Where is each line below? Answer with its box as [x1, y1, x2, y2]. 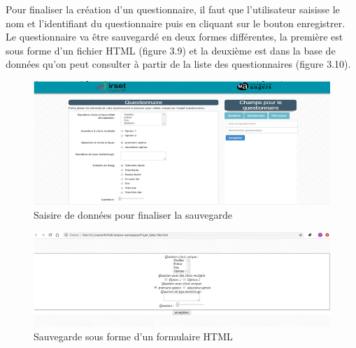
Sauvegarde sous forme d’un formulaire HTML [34, 329, 233, 344]
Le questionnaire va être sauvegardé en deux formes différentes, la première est [6, 29, 343, 44]
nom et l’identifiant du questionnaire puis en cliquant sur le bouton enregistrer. [6, 15, 346, 30]
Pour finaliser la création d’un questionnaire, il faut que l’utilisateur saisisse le [6, 2, 340, 16]
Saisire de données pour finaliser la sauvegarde [34, 207, 232, 222]
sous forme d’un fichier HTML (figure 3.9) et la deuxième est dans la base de [6, 43, 336, 57]
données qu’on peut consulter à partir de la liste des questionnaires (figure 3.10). [6, 57, 351, 71]
